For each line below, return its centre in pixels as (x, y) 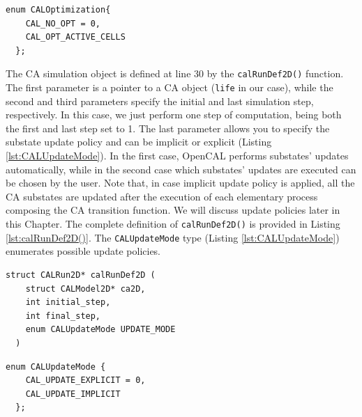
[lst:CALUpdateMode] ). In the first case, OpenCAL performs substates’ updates (177, 156)
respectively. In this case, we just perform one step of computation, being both (174, 115)
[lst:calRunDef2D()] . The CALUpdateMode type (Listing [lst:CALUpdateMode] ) (173, 237)
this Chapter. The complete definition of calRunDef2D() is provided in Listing (173, 224)
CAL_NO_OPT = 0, (63, 23)
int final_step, (63, 316)
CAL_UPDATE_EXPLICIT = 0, (85, 380)
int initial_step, (68, 302)
